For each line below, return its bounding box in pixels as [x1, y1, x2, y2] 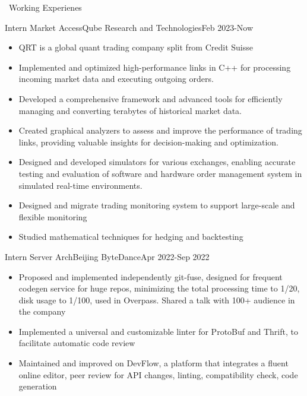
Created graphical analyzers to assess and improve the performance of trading [18, 124, 302, 137]
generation [18, 380, 57, 392]
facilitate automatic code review [18, 337, 135, 349]
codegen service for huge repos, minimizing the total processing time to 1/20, [18, 282, 300, 294]
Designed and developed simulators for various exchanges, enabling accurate [18, 156, 296, 168]
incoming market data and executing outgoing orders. [18, 72, 214, 85]
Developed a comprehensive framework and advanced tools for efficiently [18, 92, 283, 104]
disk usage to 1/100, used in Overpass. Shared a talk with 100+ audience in [18, 293, 295, 306]
